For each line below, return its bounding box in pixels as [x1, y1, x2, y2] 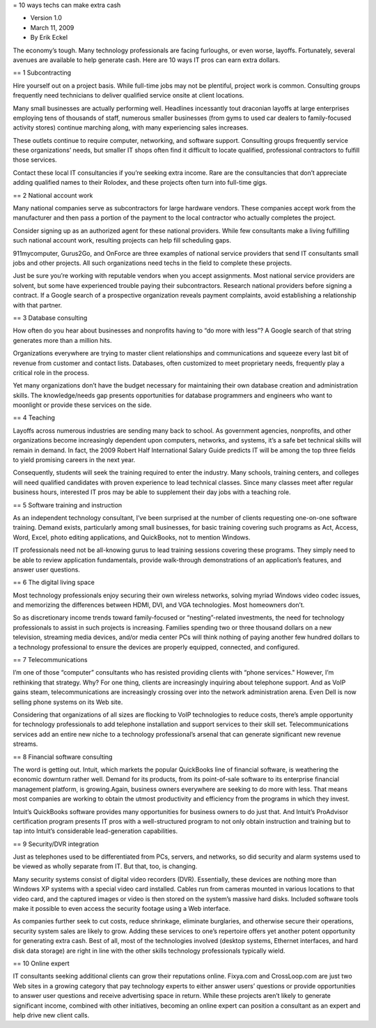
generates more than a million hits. [13, 336, 112, 344]
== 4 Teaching [13, 413, 56, 422]
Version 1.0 [30, 14, 62, 22]
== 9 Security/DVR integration [13, 840, 100, 848]
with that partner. [13, 300, 63, 309]
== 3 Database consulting [13, 314, 88, 322]
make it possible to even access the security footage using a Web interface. [13, 905, 231, 913]
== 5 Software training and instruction [13, 500, 123, 509]
